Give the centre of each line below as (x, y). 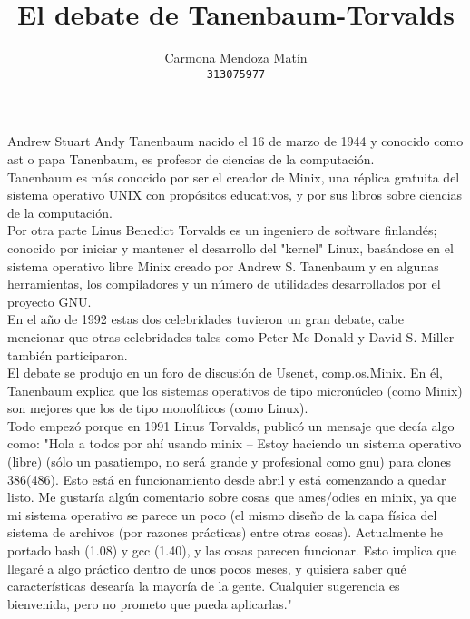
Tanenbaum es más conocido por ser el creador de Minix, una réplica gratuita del (234, 177)
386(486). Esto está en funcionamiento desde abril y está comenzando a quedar (227, 479)
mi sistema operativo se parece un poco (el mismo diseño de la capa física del (222, 514)
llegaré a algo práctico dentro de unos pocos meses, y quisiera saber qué (207, 568)
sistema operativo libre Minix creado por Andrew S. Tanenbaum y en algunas (223, 265)
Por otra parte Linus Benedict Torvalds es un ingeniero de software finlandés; (222, 230)
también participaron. (68, 354)
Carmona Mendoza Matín (236, 58)
